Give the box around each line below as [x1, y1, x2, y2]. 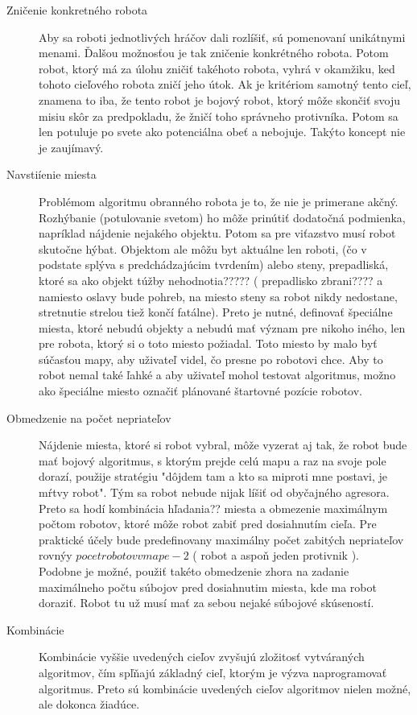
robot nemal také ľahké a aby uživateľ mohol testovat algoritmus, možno [39, 366, 396, 383]
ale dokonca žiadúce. [39, 696, 140, 713]
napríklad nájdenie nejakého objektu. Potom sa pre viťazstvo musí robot [39, 225, 396, 242]
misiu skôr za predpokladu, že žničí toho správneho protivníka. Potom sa [39, 107, 398, 124]
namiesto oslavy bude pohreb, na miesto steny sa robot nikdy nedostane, [39, 287, 398, 304]
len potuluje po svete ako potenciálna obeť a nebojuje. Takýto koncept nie [39, 123, 406, 140]
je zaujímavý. [39, 138, 104, 155]
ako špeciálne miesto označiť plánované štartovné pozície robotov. [39, 382, 363, 399]
